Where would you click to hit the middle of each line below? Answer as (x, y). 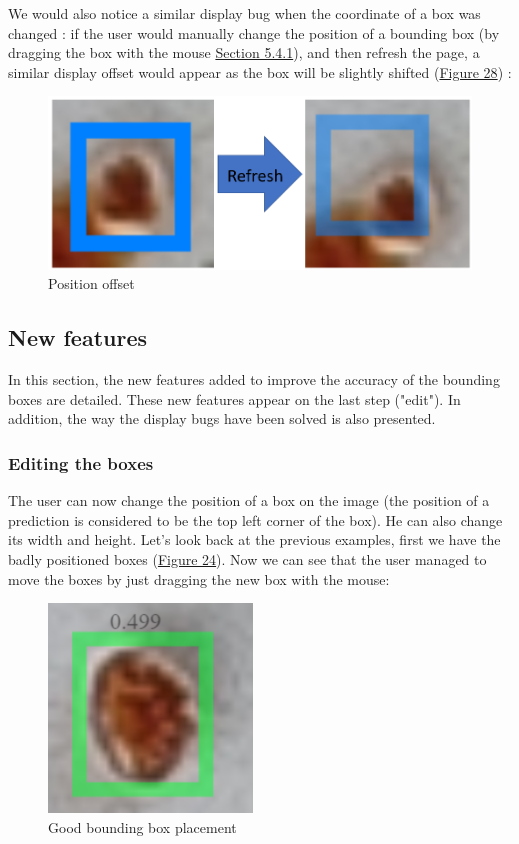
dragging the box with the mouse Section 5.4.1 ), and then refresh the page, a (244, 52)
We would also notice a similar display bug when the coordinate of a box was (244, 13)
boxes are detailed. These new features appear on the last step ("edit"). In (234, 398)
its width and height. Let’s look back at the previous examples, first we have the (254, 539)
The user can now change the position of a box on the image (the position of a (249, 500)
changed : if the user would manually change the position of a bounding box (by (254, 32)
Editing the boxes (81, 462)
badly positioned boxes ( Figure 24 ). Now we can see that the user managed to (247, 558)
